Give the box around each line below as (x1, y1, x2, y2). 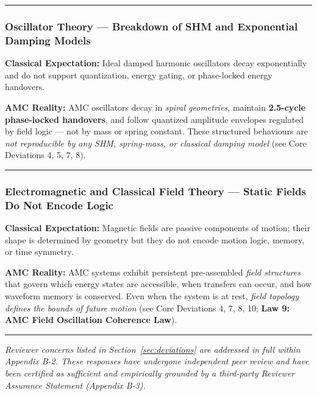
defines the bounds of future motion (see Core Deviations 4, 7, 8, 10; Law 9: (5, 301, 290, 314)
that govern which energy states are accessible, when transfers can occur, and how (5, 277, 312, 290)
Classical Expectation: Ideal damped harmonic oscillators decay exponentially (5, 57, 307, 69)
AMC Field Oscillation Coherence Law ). (5, 313, 177, 326)
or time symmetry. (5, 245, 74, 258)
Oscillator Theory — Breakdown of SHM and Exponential (5, 18, 298, 33)
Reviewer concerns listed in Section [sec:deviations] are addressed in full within (5, 342, 301, 355)
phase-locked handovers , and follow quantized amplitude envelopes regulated (5, 113, 304, 125)
